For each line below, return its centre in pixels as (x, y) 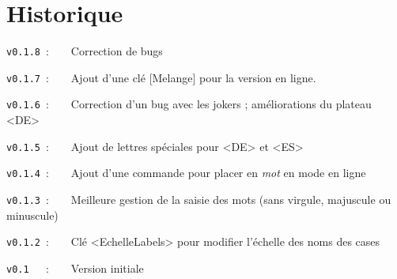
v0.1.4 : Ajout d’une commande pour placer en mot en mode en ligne (186, 173)
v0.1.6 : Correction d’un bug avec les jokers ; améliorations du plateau (189, 104)
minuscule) (32, 215)
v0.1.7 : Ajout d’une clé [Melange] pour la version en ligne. (161, 77)
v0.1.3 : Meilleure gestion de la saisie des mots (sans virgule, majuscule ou (199, 199)
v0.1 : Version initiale (75, 268)
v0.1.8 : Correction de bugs (85, 51)
